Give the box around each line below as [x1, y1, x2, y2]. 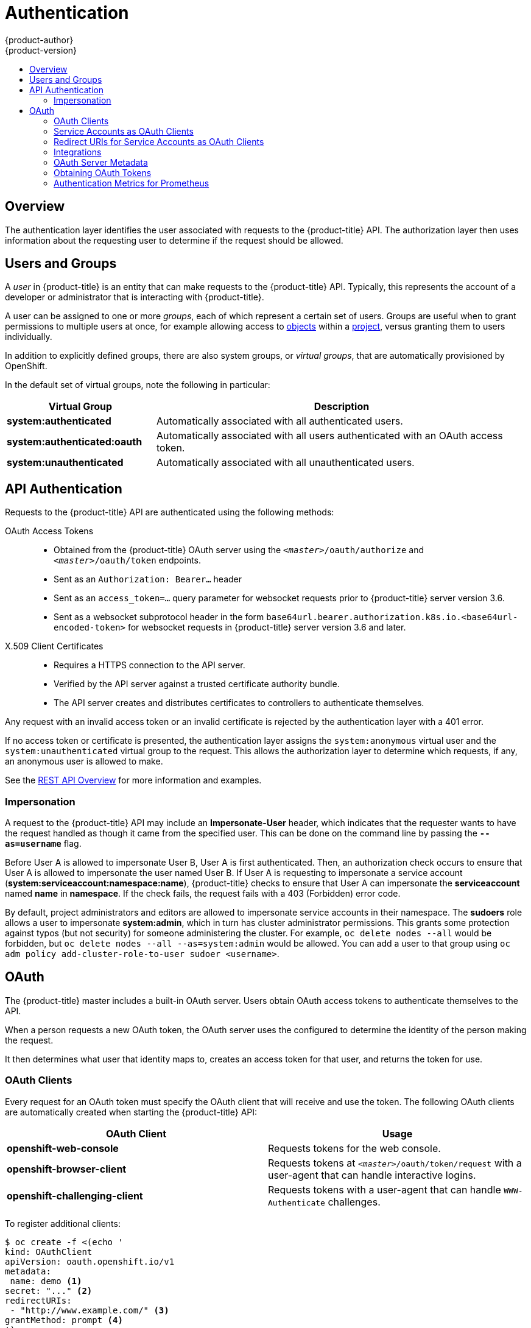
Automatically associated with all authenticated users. [156, 415, 403, 428]
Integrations [54, 146, 102, 157]
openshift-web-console [7, 1142, 119, 1154]
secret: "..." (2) [5, 1285, 93, 1296]
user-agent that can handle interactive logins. [268, 1168, 476, 1181]
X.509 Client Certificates [5, 641, 104, 652]
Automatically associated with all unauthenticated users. [156, 456, 415, 469]
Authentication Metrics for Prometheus [54, 177, 209, 188]
